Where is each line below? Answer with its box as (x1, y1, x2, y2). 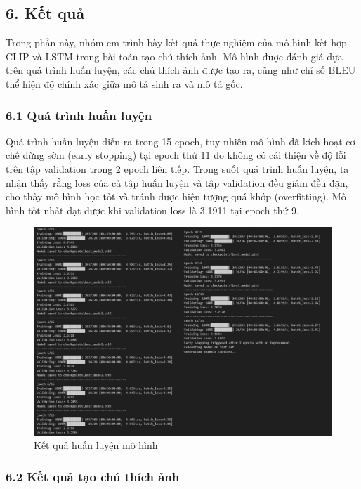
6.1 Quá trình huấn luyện (6, 106, 152, 124)
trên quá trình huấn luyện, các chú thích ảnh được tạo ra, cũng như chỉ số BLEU (6, 63, 356, 77)
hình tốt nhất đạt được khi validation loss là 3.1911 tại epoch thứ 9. (6, 202, 299, 217)
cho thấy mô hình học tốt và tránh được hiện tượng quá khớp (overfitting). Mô (6, 189, 346, 204)
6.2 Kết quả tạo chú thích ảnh (6, 467, 180, 485)
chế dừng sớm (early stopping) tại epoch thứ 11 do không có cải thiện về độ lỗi (6, 148, 346, 162)
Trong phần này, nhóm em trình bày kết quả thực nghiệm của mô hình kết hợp (6, 35, 347, 50)
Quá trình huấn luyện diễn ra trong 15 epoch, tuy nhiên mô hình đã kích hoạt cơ (6, 133, 355, 148)
